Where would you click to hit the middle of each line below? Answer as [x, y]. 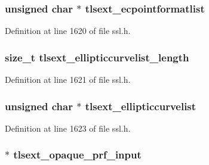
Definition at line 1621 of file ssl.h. [68, 80]
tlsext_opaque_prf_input [77, 155]
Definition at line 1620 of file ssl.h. [68, 31]
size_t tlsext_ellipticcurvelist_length [97, 57]
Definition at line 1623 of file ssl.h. [68, 128]
